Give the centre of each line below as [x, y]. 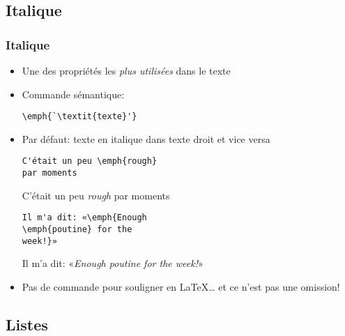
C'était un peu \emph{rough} [90, 161]
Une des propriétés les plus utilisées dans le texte [126, 70]
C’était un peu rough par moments [96, 195]
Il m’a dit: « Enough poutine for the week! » [113, 263]
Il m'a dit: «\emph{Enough [84, 218]
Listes [27, 324]
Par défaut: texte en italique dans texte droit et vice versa [146, 138]
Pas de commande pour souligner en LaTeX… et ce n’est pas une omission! [181, 286]
